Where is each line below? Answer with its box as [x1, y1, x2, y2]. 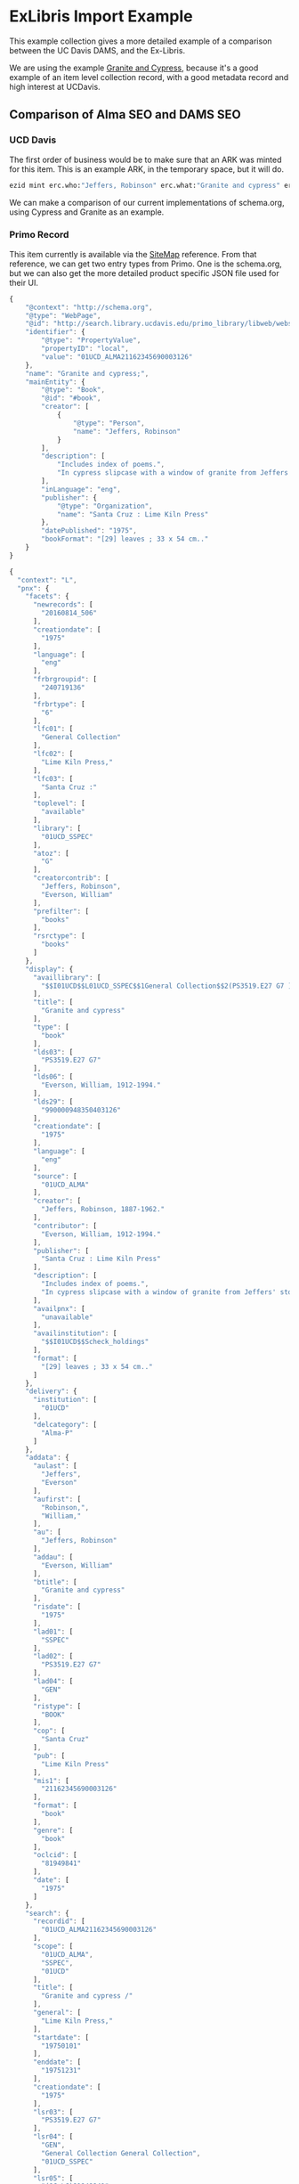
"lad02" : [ [32, 1652, 74, 1661]
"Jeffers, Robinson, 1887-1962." [41, 1205, 166, 1214]
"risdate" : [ [32, 1602, 82, 1611]
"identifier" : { [25, 328, 86, 337]
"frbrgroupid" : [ [32, 675, 98, 684]
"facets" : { [25, 592, 69, 601]
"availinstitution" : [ [32, 1329, 117, 1338]
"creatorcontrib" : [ [32, 874, 109, 883]
